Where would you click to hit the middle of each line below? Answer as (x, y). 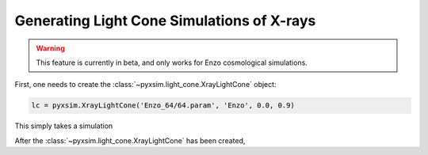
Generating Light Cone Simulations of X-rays (165, 21)
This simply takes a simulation (64, 126)
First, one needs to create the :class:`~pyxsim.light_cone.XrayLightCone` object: (145, 85)
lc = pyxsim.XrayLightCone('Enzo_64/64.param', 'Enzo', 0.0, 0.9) (163, 106)
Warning (50, 48)
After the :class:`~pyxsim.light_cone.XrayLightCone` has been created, (130, 140)
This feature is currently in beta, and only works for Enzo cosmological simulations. (172, 62)
